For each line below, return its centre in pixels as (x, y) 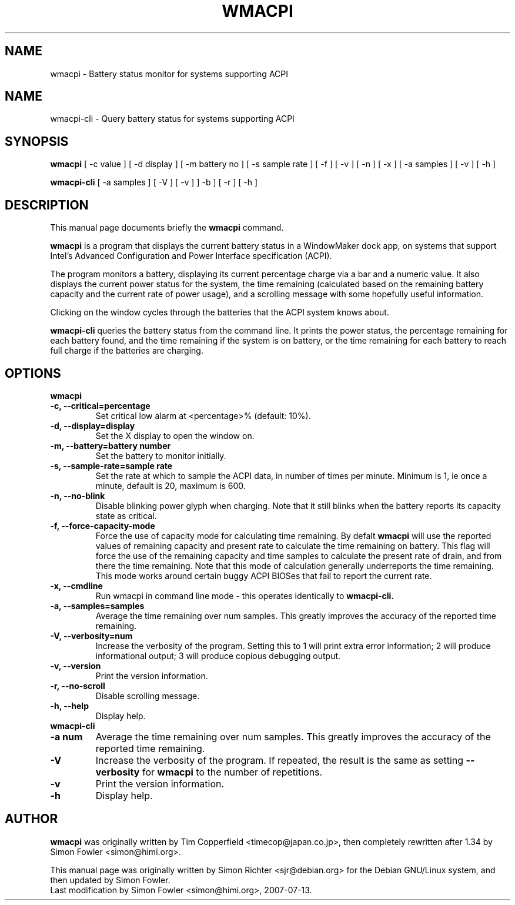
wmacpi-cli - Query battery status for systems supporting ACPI (172, 119)
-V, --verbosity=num (91, 636)
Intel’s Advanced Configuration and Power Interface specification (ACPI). (191, 256)
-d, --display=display (93, 425)
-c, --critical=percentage (100, 405)
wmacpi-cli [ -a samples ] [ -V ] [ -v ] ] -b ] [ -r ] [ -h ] (154, 182)
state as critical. (126, 515)
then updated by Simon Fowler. (110, 880)
